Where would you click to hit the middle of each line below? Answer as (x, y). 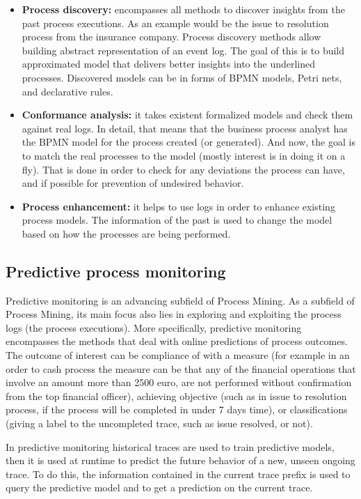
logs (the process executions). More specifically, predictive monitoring (154, 327)
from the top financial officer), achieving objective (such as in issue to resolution (176, 396)
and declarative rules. (67, 91)
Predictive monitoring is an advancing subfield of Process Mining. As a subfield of (180, 300)
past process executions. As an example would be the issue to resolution (175, 23)
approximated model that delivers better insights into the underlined (168, 64)
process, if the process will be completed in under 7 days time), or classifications (177, 409)
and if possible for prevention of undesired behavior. (133, 183)
